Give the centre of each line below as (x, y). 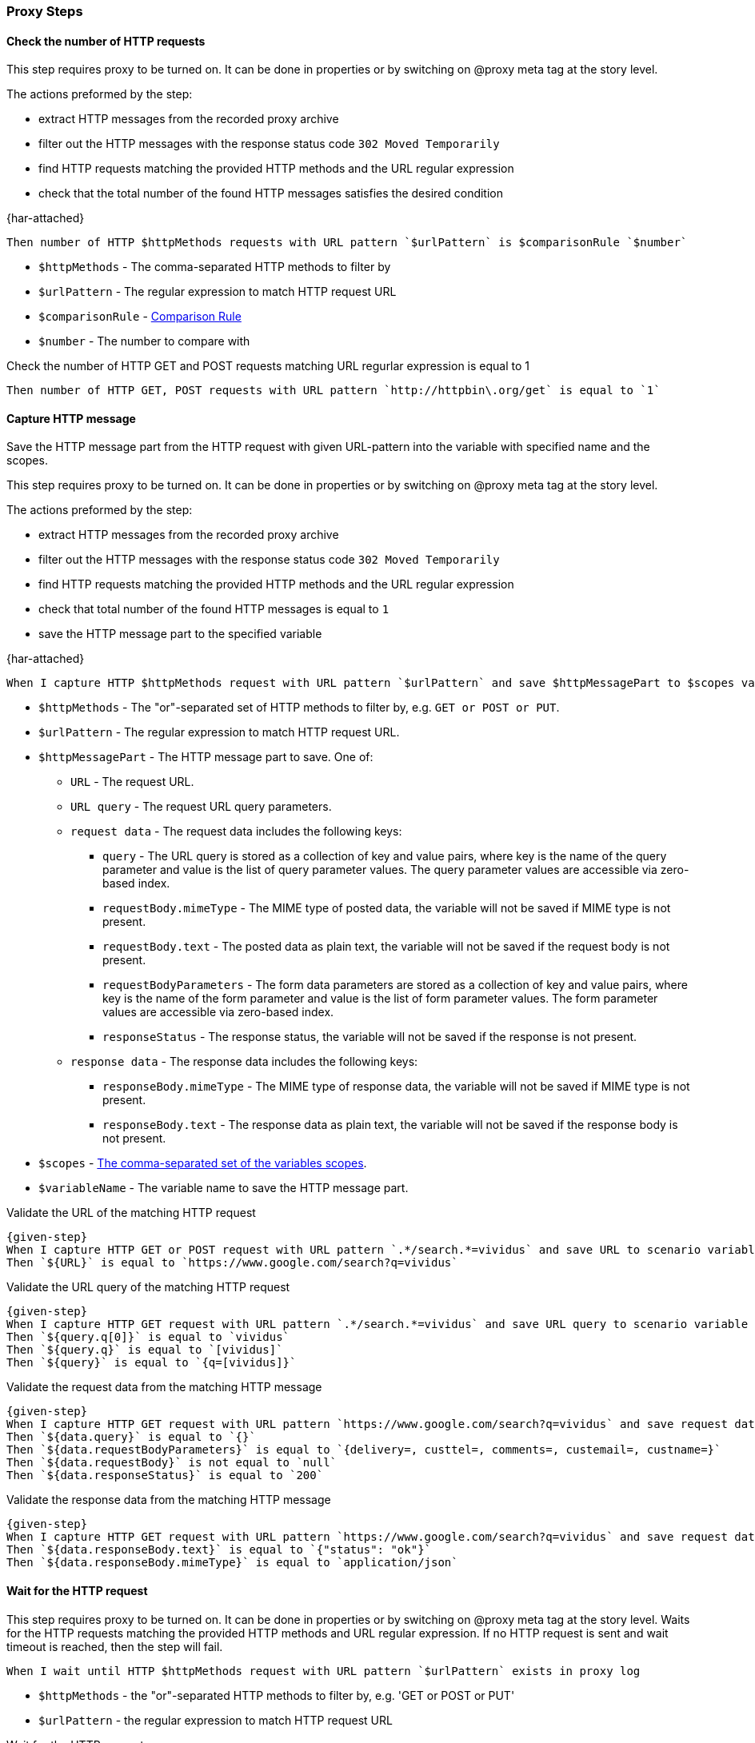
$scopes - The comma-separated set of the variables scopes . (203, 1163)
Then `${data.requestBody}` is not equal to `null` (172, 1463)
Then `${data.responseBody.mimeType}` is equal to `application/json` (232, 1563)
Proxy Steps (45, 11)
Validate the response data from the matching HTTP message (169, 1500)
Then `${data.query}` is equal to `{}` (131, 1437)
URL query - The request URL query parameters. (201, 807)
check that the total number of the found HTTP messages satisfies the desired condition (271, 193)
